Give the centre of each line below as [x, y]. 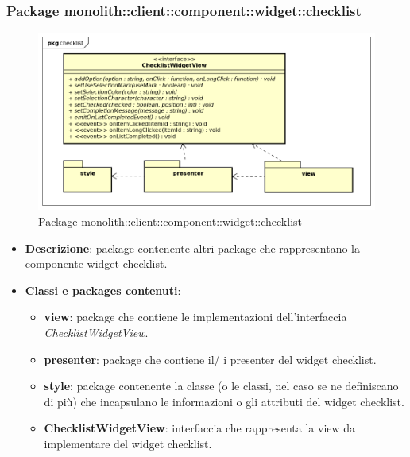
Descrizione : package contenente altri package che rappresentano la [192, 248]
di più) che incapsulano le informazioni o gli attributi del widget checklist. [224, 401]
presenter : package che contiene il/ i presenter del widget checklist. [210, 359]
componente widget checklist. [96, 263]
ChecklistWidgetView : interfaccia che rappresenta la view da [200, 428]
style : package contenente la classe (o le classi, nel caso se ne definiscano [221, 386]
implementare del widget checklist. [128, 443]
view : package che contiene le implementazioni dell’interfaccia [195, 317]
